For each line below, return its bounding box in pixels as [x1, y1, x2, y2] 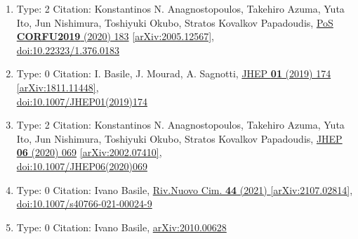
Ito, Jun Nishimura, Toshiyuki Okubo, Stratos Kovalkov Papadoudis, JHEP [16, 131, 343, 146]
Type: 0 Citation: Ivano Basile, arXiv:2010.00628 [16, 219, 227, 234]
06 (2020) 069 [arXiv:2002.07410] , [16, 145, 162, 160]
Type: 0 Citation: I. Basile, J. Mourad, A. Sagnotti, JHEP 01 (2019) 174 [16, 66, 331, 81]
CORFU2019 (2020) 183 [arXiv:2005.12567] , [16, 29, 214, 44]
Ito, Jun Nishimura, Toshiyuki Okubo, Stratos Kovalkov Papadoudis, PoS [16, 15, 333, 30]
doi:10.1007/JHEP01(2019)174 [16, 93, 147, 108]
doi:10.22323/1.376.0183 [16, 42, 120, 57]
